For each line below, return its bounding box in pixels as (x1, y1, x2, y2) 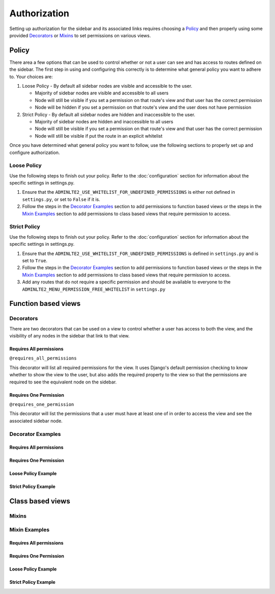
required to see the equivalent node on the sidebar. (9, 379, 117, 385)
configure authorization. (9, 149, 60, 156)
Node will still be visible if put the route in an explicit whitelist (35, 133, 163, 139)
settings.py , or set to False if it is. (22, 196, 100, 202)
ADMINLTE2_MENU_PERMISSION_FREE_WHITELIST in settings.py (22, 286, 166, 292)
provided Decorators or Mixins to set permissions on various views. (9, 32, 151, 38)
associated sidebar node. (9, 418, 63, 424)
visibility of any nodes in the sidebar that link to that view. (9, 333, 130, 339)
